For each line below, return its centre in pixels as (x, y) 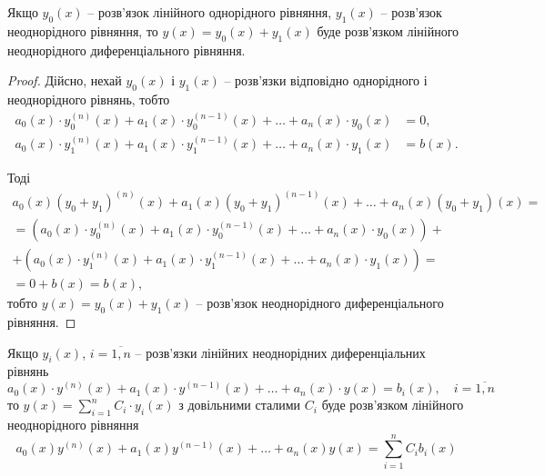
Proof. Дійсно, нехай (65, 80)
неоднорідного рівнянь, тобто (89, 99)
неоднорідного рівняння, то (83, 30)
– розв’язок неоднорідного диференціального (320, 303)
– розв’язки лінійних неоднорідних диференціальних (280, 352)
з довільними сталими (240, 405)
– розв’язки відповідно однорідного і (326, 80)
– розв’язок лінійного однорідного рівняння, (210, 12)
